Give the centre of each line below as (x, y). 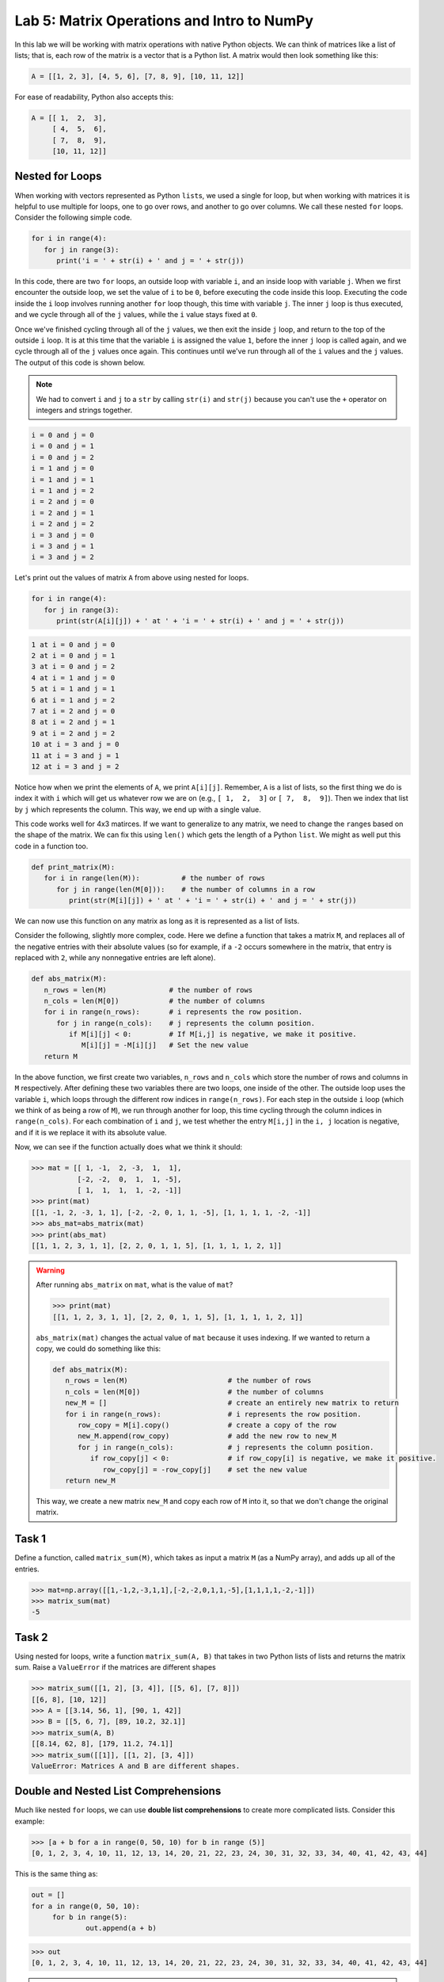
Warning (50, 1270)
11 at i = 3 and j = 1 (75, 756)
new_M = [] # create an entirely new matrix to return (232, 1403)
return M (61, 1056)
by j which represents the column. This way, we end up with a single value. (138, 809)
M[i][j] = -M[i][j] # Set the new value (165, 1045)
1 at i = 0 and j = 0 (73, 645)
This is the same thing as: (56, 1874)
